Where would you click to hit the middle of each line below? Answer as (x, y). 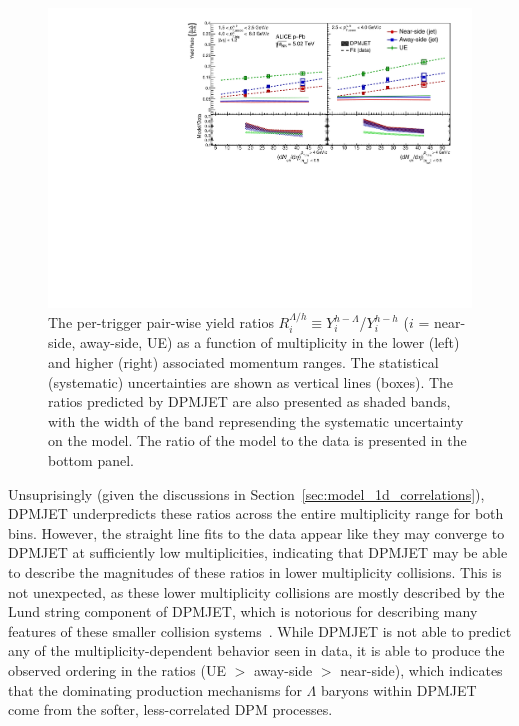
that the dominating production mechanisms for (155, 689)
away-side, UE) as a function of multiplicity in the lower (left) (269, 342)
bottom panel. (91, 460)
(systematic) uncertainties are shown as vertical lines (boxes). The (251, 381)
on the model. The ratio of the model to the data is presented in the (257, 440)
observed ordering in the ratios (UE (117, 669)
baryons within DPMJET (398, 689)
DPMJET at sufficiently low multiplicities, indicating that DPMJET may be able (258, 552)
